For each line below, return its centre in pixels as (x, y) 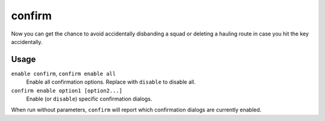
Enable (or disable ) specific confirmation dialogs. (89, 99)
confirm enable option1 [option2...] (67, 91)
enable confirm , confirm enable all (63, 73)
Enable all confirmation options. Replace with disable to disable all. (111, 82)
